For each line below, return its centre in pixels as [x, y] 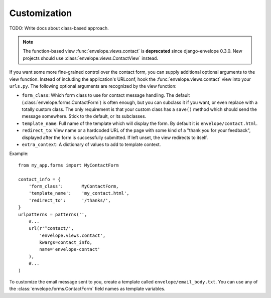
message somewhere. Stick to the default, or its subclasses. [84, 116]
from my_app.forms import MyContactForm [69, 165]
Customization [41, 13]
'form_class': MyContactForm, [74, 186]
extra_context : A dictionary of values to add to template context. [91, 144]
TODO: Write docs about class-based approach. [59, 28]
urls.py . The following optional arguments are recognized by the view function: [93, 86]
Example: [19, 154]
